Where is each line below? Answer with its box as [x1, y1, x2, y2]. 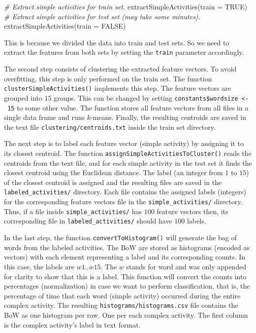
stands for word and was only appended [126, 261, 246, 271]
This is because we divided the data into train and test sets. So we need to [4, 37, 229, 47]
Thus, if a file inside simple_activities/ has [4, 206, 142, 216]
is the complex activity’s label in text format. [4, 319, 141, 330]
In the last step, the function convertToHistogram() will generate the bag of [4, 232, 237, 243]
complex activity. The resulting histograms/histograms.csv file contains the [4, 300, 238, 310]
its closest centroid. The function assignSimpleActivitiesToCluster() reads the [4, 148, 252, 158]
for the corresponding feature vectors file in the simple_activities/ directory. [4, 196, 243, 207]
